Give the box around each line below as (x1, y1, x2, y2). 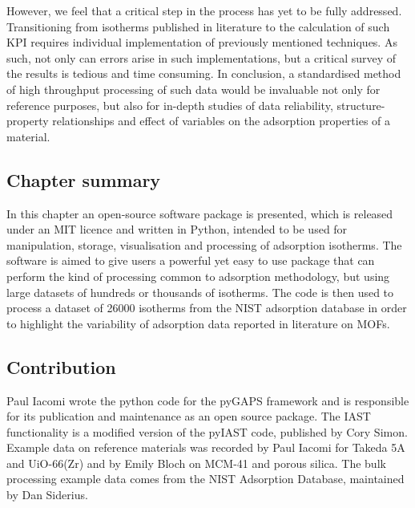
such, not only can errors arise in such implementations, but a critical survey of (6, 49, 397, 66)
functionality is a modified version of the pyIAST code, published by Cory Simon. (6, 423, 408, 440)
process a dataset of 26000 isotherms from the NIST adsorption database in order (6, 299, 407, 316)
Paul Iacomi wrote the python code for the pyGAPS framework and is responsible (6, 392, 409, 408)
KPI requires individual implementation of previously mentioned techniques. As (6, 34, 397, 51)
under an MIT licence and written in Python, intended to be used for (6, 221, 348, 238)
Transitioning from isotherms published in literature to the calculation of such (6, 18, 390, 35)
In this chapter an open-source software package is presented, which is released (6, 205, 393, 221)
